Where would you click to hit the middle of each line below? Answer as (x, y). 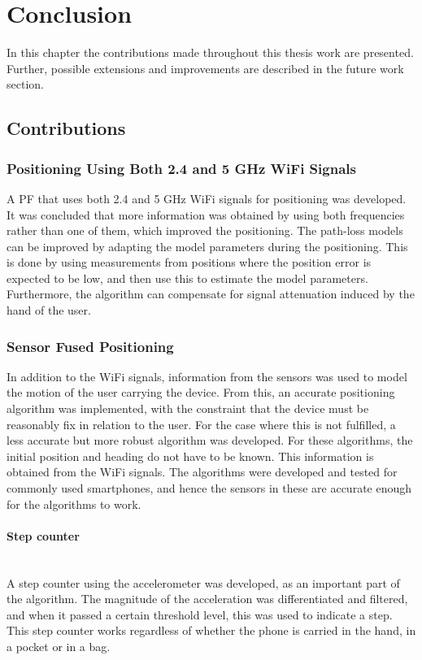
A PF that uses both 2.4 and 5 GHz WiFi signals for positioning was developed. (207, 198)
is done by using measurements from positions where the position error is (189, 262)
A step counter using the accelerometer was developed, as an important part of (203, 582)
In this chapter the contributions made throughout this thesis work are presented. (210, 52)
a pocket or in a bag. (59, 646)
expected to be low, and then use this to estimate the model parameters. (187, 278)
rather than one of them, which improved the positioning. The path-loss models (205, 230)
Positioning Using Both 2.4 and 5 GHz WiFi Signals (181, 168)
